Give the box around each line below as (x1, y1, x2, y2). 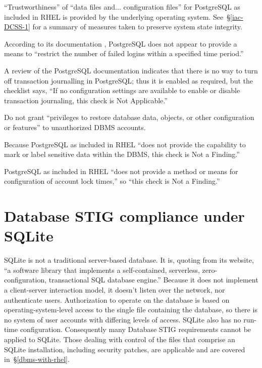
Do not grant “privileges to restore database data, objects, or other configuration (4, 112, 254, 122)
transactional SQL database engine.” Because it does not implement (48, 274, 258, 285)
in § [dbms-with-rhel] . (4, 354, 70, 364)
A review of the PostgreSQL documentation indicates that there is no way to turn (4, 65, 258, 75)
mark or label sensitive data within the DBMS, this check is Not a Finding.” (4, 149, 240, 159)
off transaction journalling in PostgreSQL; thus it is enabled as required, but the (4, 75, 253, 86)
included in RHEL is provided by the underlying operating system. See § (4, 11, 230, 22)
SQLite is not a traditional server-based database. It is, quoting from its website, (4, 255, 254, 265)
